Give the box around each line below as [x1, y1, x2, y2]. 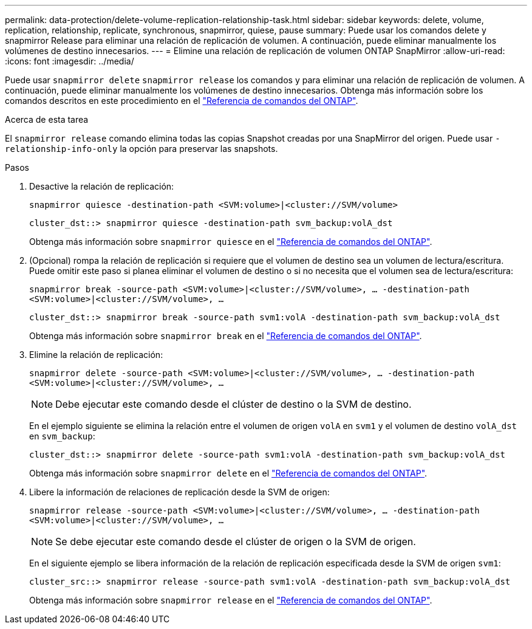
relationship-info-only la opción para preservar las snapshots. [5, 143, 278, 154]
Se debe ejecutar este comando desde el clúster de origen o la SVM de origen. [55, 535, 416, 548]
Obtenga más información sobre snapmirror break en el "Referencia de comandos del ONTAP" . [29, 331, 422, 341]
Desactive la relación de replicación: [29, 181, 174, 191]
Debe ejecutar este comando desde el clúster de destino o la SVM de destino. [55, 398, 412, 410]
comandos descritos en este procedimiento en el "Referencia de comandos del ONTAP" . [5, 95, 358, 106]
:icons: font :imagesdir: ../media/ [5, 56, 134, 66]
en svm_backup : [29, 431, 95, 441]
